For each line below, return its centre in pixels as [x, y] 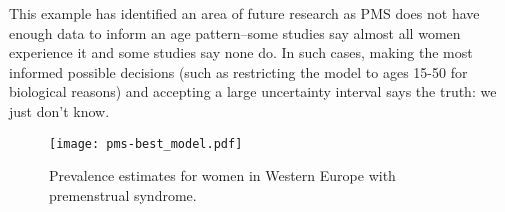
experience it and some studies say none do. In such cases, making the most [241, 52]
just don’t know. [59, 110]
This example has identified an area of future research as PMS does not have [244, 13]
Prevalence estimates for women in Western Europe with [222, 175]
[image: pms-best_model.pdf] [146, 143]
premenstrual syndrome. [123, 194]
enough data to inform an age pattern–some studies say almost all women [235, 32]
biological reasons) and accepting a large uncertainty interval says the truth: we [253, 91]
